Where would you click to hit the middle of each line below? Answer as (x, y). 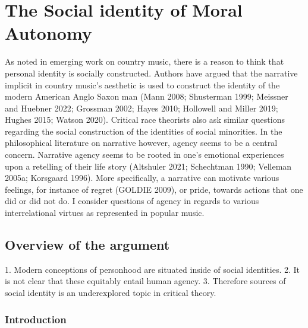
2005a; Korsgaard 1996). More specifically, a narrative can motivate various (142, 178)
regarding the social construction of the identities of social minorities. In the (144, 131)
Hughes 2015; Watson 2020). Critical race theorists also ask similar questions (145, 120)
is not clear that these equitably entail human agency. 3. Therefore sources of (145, 281)
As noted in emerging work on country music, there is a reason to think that (144, 61)
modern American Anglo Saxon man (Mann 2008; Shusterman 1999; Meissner (147, 96)
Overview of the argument (87, 245)
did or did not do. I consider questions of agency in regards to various (132, 201)
